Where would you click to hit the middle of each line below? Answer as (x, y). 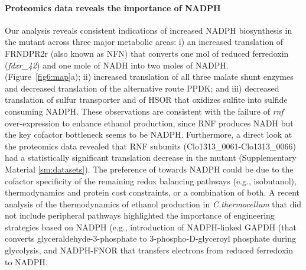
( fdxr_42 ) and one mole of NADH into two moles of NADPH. (117, 65)
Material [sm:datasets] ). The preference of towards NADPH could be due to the (149, 169)
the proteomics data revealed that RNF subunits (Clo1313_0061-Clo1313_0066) (151, 146)
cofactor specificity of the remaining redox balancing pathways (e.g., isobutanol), (151, 180)
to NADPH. (26, 261)
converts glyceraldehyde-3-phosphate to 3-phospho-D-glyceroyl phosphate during (151, 238)
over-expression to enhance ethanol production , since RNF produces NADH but (149, 123)
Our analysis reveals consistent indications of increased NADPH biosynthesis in (149, 30)
